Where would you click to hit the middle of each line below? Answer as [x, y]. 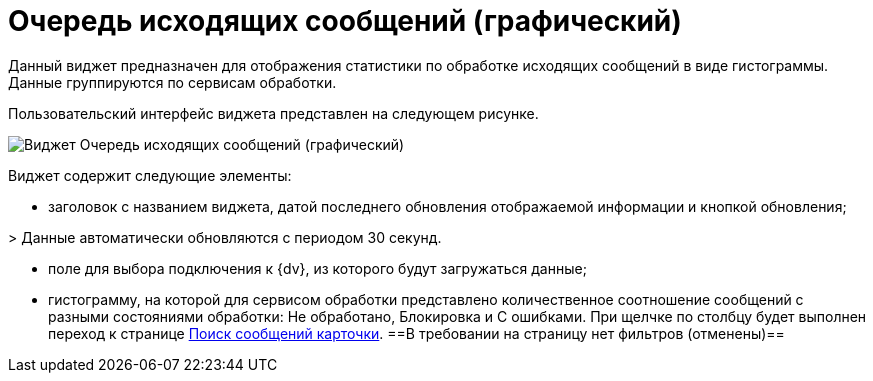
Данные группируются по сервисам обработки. [172, 82]
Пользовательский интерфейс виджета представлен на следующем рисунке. [273, 113]
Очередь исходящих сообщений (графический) [345, 21]
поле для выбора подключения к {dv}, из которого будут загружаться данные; [317, 268]
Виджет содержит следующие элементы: [150, 175]
